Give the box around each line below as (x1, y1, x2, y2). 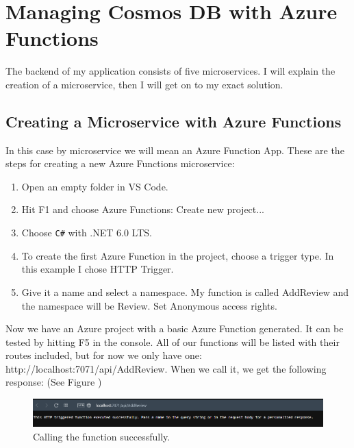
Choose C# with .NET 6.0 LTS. (21, 225, 152, 240)
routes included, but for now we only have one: (5, 348, 202, 362)
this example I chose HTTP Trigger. (21, 262, 174, 276)
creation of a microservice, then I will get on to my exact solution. (5, 77, 283, 91)
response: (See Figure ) (5, 375, 102, 389)
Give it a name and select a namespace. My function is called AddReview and (21, 284, 349, 299)
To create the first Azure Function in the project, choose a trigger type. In (21, 248, 334, 262)
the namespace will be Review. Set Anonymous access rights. (21, 298, 277, 312)
